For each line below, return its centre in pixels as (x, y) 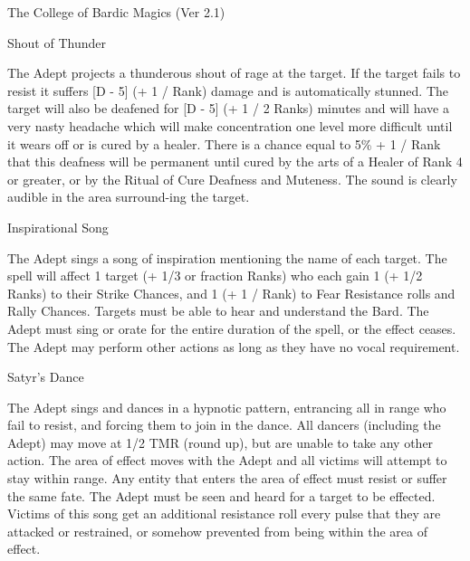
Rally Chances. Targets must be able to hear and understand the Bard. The (218, 311)
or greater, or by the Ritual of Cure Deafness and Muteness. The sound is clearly (232, 179)
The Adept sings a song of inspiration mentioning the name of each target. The (227, 257)
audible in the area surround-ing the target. (129, 197)
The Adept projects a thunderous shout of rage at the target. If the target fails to (234, 73)
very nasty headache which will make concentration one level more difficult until (230, 125)
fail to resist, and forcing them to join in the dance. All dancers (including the (224, 425)
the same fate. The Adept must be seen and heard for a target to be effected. (221, 495)
